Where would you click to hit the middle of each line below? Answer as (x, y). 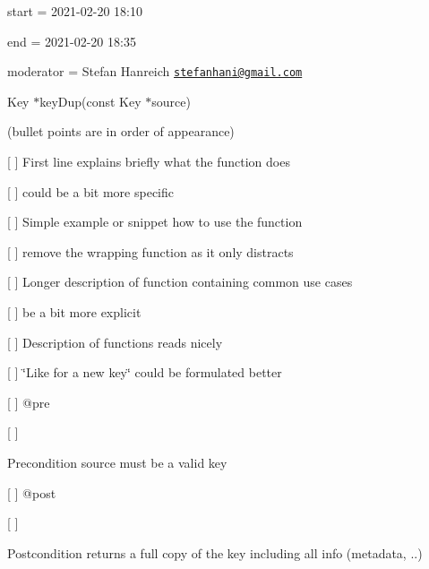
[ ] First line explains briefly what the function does (149, 162)
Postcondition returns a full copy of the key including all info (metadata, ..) (215, 552)
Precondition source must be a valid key (117, 462)
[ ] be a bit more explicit (74, 312)
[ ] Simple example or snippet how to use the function (155, 222)
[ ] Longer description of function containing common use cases (180, 282)
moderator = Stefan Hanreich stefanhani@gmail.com (155, 71)
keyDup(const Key (90, 101)
